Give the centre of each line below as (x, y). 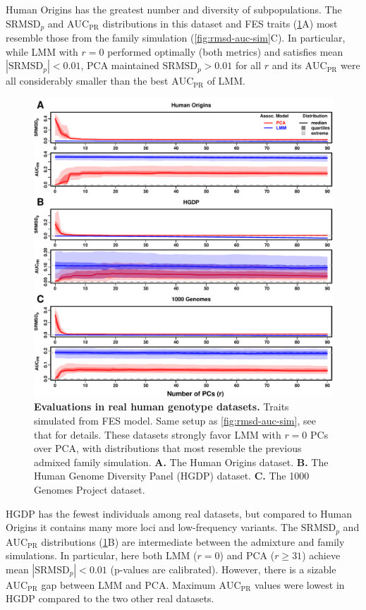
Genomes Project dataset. (90, 489)
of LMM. (226, 81)
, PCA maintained (120, 65)
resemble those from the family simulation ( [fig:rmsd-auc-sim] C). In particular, (176, 38)
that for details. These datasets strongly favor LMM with (158, 434)
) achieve (321, 555)
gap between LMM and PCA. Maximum (128, 584)
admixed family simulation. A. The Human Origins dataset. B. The (181, 462)
